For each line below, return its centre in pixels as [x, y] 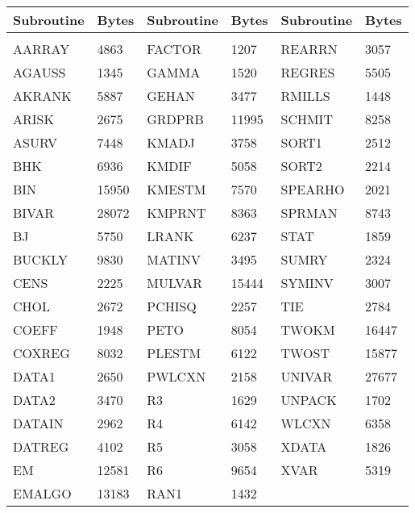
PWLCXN [176, 376]
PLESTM [174, 353]
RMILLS [305, 96]
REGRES [308, 72]
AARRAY [41, 49]
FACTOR [174, 49]
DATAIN [38, 423]
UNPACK [309, 400]
